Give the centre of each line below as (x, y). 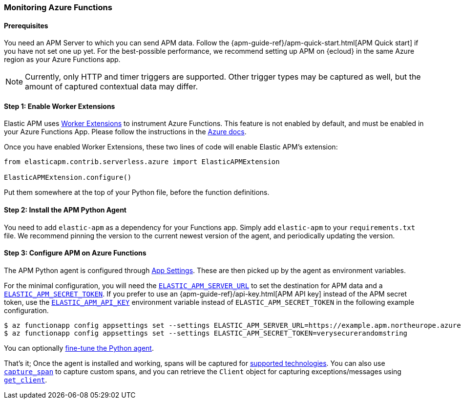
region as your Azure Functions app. (62, 60)
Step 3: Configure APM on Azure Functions (75, 253)
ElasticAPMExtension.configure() (68, 178)
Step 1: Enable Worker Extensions (60, 106)
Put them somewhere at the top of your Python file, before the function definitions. (137, 192)
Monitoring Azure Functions (58, 7)
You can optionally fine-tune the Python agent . (79, 348)
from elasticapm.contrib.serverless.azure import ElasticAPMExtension (142, 162)
